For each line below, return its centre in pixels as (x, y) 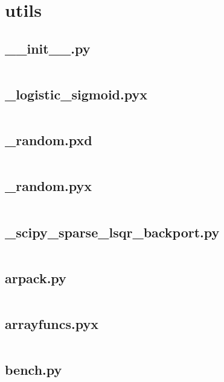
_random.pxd (49, 140)
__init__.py (48, 48)
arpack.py (36, 277)
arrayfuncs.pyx (52, 323)
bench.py (34, 370)
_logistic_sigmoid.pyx (76, 94)
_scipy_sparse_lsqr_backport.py (112, 232)
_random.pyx (48, 186)
